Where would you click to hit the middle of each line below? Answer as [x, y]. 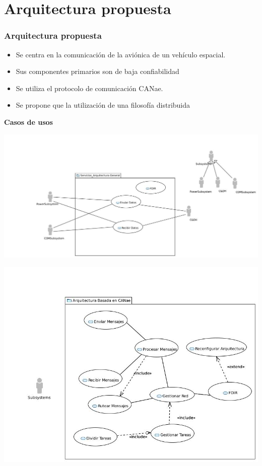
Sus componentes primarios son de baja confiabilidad [97, 71]
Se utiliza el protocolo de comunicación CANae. [89, 88]
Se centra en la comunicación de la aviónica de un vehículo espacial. [121, 54]
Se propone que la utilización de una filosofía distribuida [103, 105]
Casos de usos [28, 122]
